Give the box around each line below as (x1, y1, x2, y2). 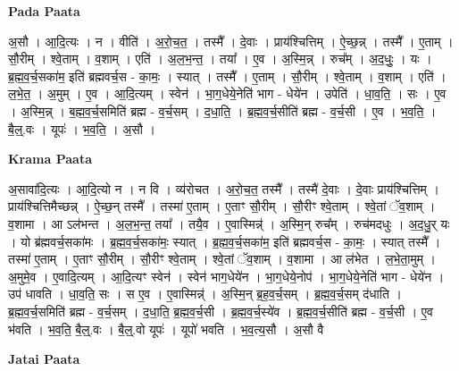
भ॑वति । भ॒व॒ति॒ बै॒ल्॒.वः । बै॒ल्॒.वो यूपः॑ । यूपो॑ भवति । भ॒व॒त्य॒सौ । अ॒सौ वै (8, 319, 324, 338)
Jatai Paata (8, 350, 80, 368)
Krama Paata (8, 149, 92, 168)
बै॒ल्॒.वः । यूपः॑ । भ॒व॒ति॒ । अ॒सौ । (8, 119, 155, 138)
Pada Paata (8, 2, 80, 20)
